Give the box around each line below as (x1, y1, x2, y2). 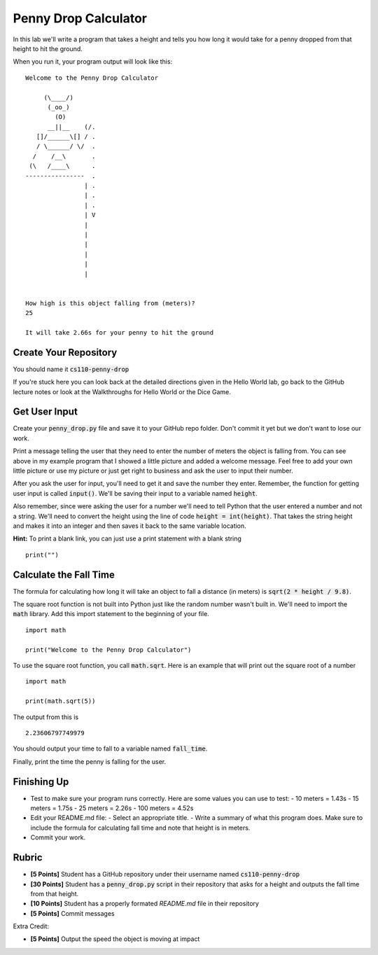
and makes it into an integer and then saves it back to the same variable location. (13, 522, 246, 530)
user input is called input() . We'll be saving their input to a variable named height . (13, 489, 258, 497)
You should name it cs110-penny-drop (13, 365, 129, 373)
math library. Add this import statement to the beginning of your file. (13, 610, 209, 618)
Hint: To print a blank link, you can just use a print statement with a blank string (13, 534, 241, 543)
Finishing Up (13, 776, 69, 788)
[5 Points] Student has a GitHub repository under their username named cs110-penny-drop (30, 870, 300, 879)
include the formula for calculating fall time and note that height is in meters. (30, 823, 251, 832)
